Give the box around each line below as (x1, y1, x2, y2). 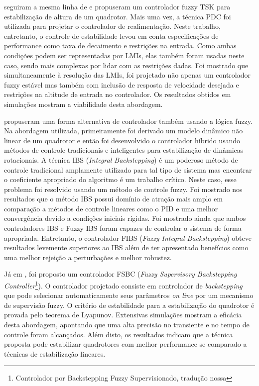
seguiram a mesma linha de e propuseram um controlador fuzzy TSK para (4, 1, 231, 11)
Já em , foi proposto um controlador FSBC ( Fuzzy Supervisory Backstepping (4, 269, 237, 279)
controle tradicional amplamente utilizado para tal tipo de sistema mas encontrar (4, 164, 252, 175)
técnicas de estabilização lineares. (4, 348, 106, 359)
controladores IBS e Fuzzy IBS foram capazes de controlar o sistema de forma (4, 223, 242, 233)
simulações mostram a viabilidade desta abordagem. (4, 98, 163, 109)
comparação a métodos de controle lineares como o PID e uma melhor (4, 203, 218, 213)
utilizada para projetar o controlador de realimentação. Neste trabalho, (4, 21, 221, 31)
